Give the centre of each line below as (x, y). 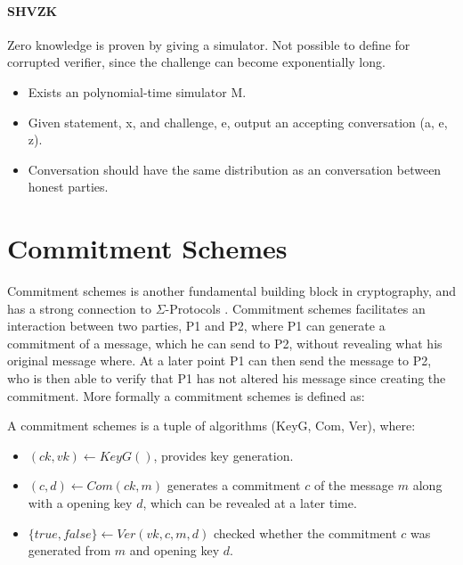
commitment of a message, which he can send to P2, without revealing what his (225, 343)
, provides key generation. (223, 455)
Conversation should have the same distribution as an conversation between (235, 169)
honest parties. (68, 187)
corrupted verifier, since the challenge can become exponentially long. (196, 62)
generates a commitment (234, 485)
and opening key (175, 550)
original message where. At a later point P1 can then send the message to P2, (219, 360)
